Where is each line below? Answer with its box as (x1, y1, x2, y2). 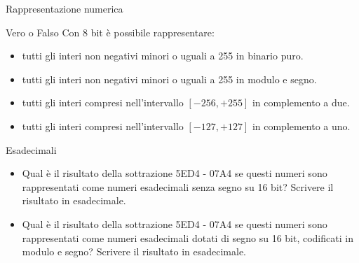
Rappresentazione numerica (6, 1, 123, 15)
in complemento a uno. (252, 118, 351, 133)
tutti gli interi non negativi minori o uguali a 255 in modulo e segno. (22, 71, 317, 86)
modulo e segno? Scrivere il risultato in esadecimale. (22, 244, 247, 259)
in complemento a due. (252, 95, 350, 110)
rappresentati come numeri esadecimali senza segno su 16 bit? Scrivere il (22, 179, 334, 194)
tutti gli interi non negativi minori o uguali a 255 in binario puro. (22, 48, 304, 63)
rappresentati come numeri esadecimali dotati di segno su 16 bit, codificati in (22, 230, 353, 245)
